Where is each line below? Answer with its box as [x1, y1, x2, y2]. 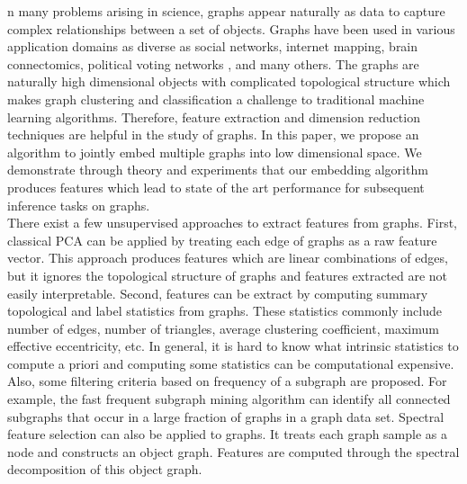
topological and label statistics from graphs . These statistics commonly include [7, 301, 442, 320]
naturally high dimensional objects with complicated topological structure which [7, 72, 451, 91]
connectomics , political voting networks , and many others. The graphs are [7, 54, 419, 73]
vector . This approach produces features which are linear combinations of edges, [7, 248, 448, 267]
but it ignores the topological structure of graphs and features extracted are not [7, 265, 448, 284]
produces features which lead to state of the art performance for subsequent [7, 177, 425, 196]
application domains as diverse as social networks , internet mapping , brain [7, 37, 418, 56]
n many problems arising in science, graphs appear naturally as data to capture [7, 2, 445, 20]
